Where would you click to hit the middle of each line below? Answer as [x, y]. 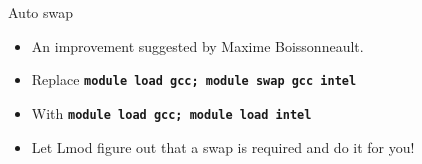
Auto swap [41, 12]
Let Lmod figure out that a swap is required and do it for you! [223, 146]
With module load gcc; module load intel [171, 112]
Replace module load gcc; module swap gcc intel [194, 79]
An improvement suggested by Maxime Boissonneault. [197, 45]
